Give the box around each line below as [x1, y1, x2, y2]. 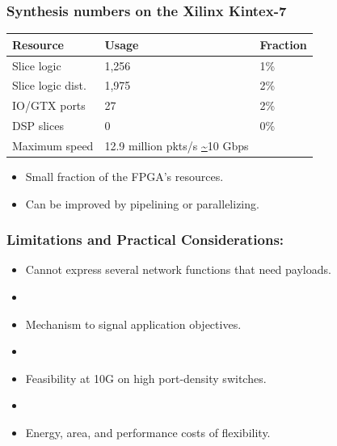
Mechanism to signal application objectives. [25, 315, 242, 332]
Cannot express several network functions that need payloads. [25, 261, 331, 278]
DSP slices [12, 117, 64, 134]
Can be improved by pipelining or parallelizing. [25, 195, 259, 212]
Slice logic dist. [12, 77, 86, 94]
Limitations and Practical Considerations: [6, 229, 284, 250]
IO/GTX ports [12, 97, 86, 114]
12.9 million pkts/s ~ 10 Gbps [104, 137, 249, 154]
